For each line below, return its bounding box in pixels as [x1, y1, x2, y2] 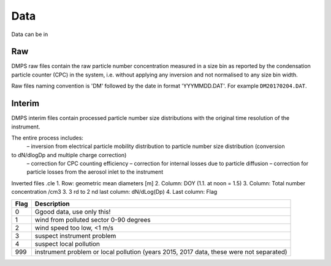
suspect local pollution [34, 239, 101, 248]
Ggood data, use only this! [34, 207, 111, 216]
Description [34, 199, 70, 208]
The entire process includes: [11, 134, 84, 141]
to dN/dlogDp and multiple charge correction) [11, 151, 127, 158]
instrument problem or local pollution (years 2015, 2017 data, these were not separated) [34, 248, 287, 256]
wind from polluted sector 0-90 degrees [34, 215, 151, 224]
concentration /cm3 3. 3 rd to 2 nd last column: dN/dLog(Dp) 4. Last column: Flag [11, 188, 218, 196]
